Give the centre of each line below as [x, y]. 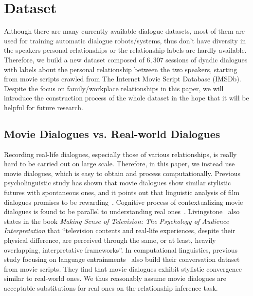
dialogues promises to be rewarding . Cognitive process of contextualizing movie [124, 202]
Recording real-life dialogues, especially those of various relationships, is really [120, 154]
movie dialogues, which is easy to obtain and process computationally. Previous [122, 173]
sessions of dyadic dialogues [207, 59]
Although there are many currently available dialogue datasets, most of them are [125, 31]
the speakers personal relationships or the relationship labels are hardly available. [125, 50]
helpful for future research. [44, 107]
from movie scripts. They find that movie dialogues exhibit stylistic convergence [123, 268]
